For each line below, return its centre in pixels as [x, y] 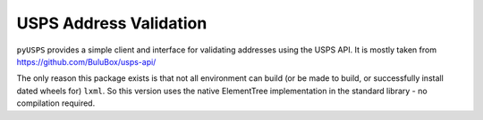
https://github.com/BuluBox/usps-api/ [86, 61]
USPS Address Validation [112, 23]
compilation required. [56, 103]
